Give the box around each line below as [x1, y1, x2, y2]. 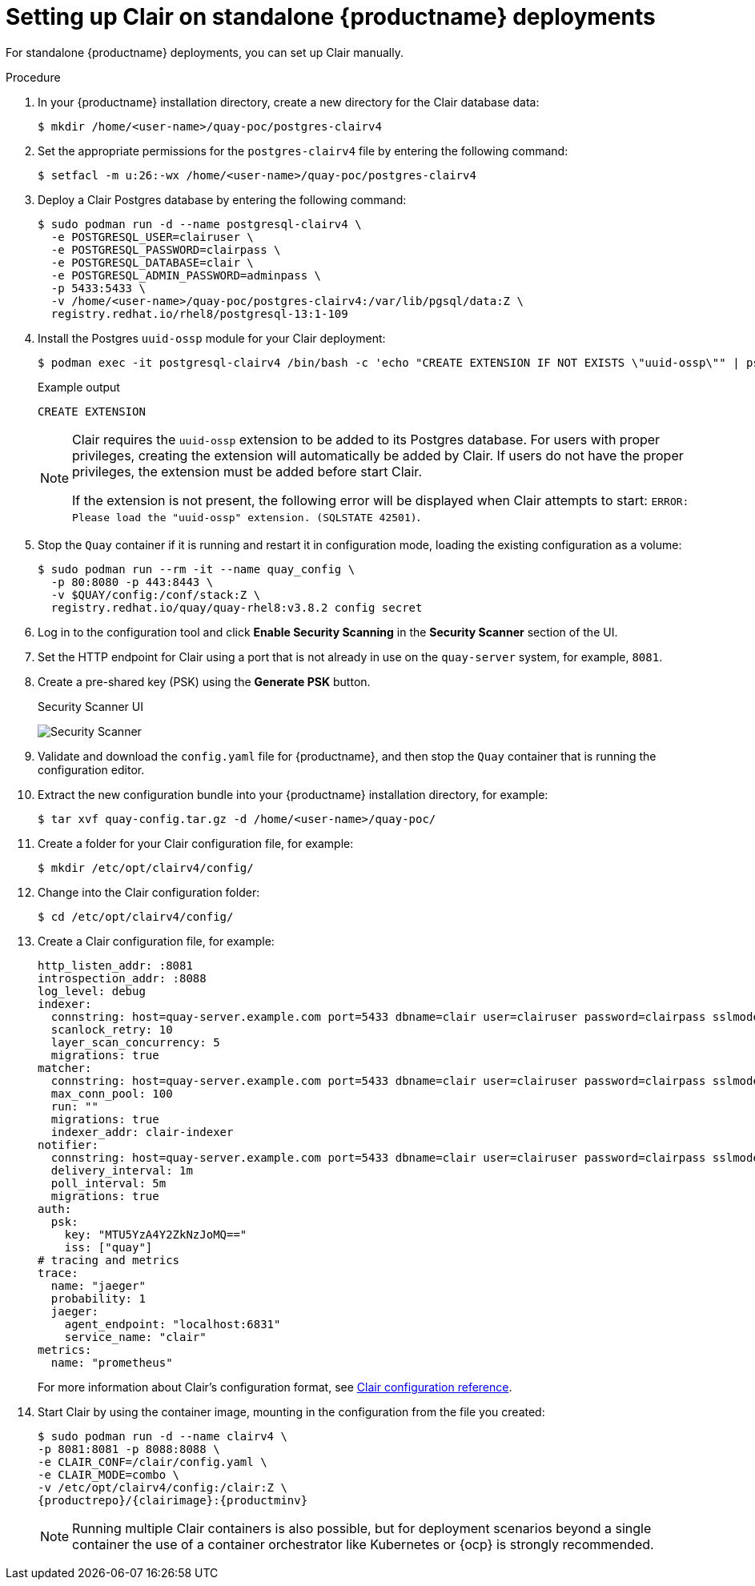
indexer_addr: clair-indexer [50, 1125, 234, 1138]
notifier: [38, 1138, 98, 1151]
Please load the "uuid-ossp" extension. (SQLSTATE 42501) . [72, 508, 421, 524]
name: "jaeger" [50, 1279, 146, 1292]
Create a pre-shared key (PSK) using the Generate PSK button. [38, 674, 371, 689]
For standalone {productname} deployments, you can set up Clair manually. [6, 45, 404, 59]
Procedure [6, 70, 61, 84]
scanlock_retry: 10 [50, 1022, 173, 1036]
